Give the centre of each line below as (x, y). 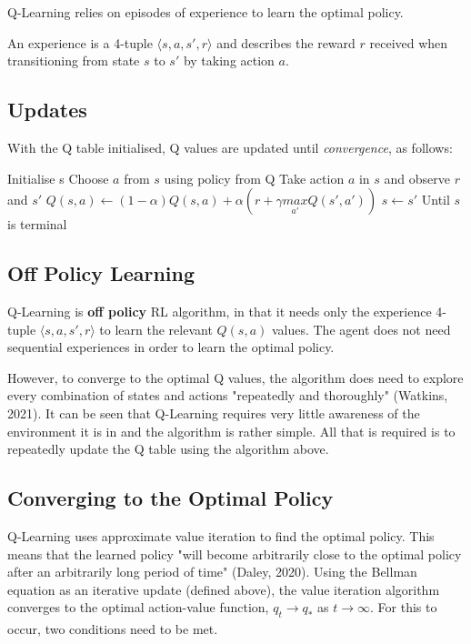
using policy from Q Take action (254, 178)
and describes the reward (286, 42)
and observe (417, 178)
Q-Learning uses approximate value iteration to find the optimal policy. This (221, 535)
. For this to (404, 607)
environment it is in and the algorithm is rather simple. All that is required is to (231, 431)
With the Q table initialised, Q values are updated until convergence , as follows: (230, 147)
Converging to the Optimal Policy (170, 498)
